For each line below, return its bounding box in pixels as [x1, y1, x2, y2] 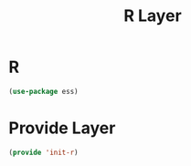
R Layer [123, 5, 182, 26]
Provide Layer [8, 118, 116, 138]
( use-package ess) [8, 87, 79, 96]
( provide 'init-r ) [8, 148, 79, 157]
